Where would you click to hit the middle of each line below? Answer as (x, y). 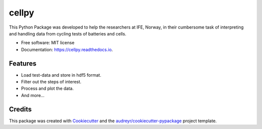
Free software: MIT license (48, 43)
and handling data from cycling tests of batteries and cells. (68, 33)
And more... (33, 95)
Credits (20, 109)
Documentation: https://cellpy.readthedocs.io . (67, 49)
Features (23, 63)
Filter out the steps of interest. (51, 82)
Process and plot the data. (47, 89)
